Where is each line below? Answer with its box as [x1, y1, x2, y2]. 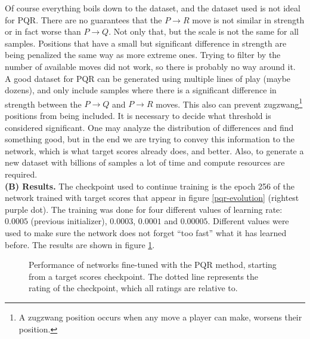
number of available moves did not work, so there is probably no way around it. [5, 60, 296, 72]
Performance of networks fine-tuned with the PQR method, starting [29, 258, 277, 271]
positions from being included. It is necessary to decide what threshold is [5, 109, 271, 121]
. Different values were [207, 215, 289, 227]
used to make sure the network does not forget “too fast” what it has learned [5, 226, 287, 239]
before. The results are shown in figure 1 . [5, 238, 155, 251]
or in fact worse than [5, 25, 81, 38]
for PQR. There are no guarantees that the [5, 13, 162, 26]
